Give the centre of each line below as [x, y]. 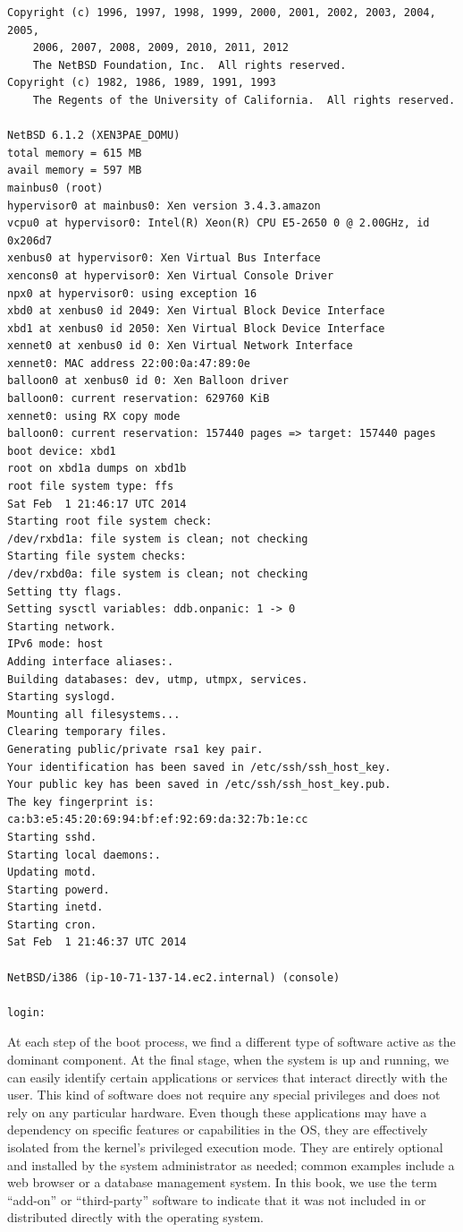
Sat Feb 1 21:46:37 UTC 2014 [97, 942]
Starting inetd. [55, 907]
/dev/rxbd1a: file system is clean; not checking [158, 539]
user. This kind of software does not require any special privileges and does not [224, 1095]
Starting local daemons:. [84, 855]
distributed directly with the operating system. [135, 1217]
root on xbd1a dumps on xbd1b [97, 469]
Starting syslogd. [62, 697]
